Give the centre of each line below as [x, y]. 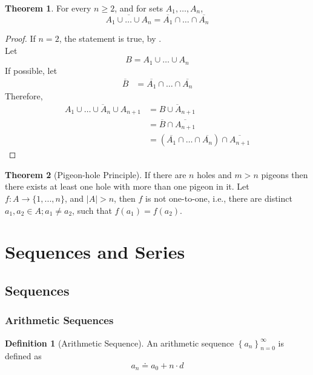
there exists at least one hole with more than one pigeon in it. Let [127, 186]
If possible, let [31, 70]
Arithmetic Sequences [59, 320]
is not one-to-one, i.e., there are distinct [219, 198]
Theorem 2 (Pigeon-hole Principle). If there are [96, 174]
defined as [23, 356]
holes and [214, 174]
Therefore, [24, 96]
